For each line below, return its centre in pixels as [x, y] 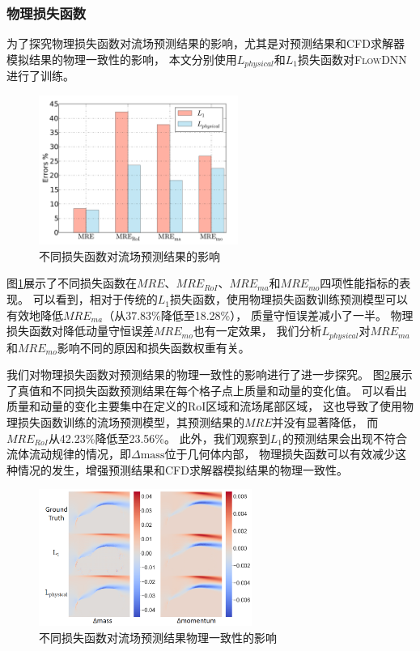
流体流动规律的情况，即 [69, 454]
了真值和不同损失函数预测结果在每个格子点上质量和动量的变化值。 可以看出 [207, 390]
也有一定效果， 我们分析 [257, 331]
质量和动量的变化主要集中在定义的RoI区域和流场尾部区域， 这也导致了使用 [205, 406]
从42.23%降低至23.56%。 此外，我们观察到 [159, 438]
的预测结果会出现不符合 [344, 438]
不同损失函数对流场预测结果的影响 [129, 255]
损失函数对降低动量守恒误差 [80, 331]
